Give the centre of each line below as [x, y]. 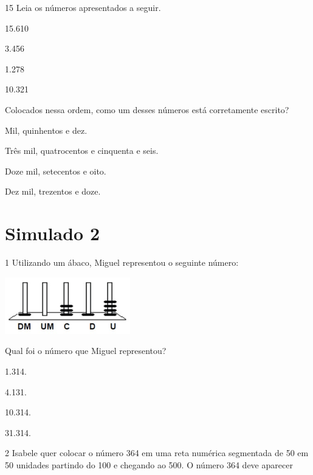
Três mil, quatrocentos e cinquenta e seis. [82, 151]
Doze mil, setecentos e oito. [56, 171]
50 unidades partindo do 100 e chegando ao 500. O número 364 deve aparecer [149, 464]
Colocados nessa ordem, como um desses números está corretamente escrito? [147, 109]
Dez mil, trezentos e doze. [53, 191]
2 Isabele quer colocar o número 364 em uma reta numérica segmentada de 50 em [157, 453]
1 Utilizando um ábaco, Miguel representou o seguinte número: [122, 262]
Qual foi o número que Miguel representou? [86, 351]
